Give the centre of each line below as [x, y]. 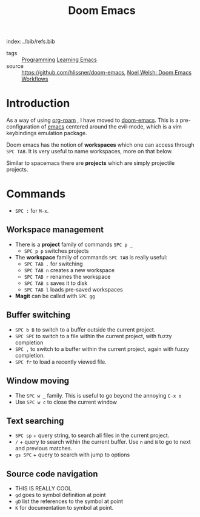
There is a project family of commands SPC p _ [74, 244]
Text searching [35, 421]
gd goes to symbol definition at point [60, 495]
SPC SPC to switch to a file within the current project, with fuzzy [93, 336]
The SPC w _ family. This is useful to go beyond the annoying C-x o [98, 395]
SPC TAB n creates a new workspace [69, 270]
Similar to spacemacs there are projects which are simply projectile [91, 163]
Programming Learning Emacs [59, 60]
